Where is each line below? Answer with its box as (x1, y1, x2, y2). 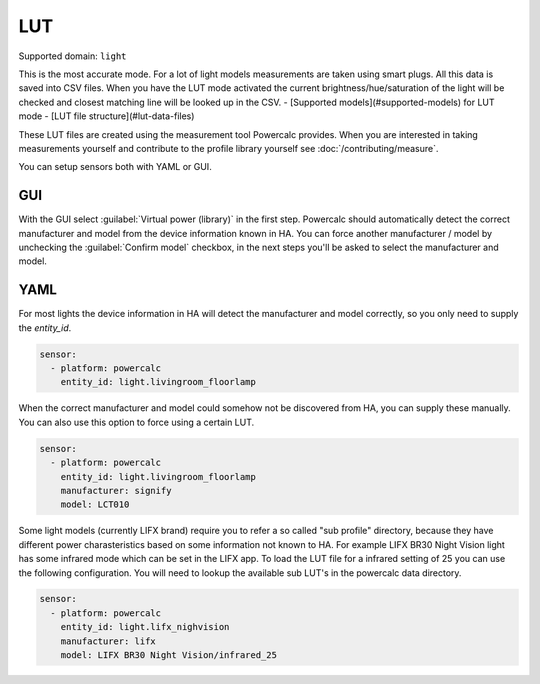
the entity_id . (18, 321, 72, 334)
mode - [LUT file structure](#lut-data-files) (18, 110, 195, 122)
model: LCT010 (60, 499, 130, 510)
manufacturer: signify (60, 485, 172, 496)
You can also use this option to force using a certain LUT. (18, 416, 255, 428)
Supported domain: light (18, 50, 127, 62)
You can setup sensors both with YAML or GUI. (18, 161, 212, 173)
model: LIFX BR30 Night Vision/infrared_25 (60, 650, 277, 661)
